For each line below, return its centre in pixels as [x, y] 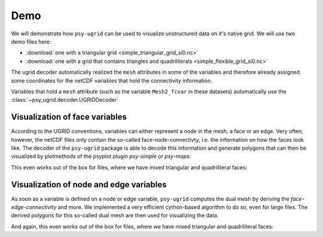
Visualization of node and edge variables [89, 185]
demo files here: [31, 41]
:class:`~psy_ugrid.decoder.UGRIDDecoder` [65, 100]
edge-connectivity [34, 207]
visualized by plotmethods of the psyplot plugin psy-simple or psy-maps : [101, 156]
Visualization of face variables [69, 117]
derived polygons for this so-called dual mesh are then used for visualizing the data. [115, 215]
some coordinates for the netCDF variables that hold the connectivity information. [112, 80]
